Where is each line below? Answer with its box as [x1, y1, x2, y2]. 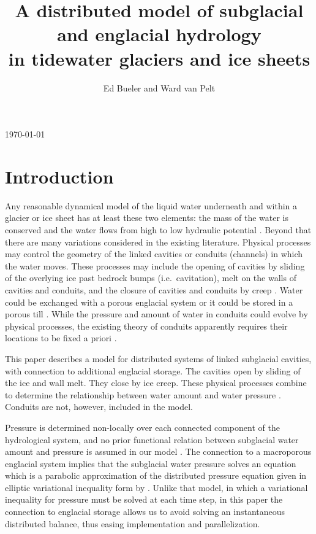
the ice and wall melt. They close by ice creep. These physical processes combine [5, 376, 307, 389]
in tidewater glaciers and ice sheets [8, 45, 310, 71]
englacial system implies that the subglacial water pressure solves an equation [5, 457, 296, 470]
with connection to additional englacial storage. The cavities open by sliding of [5, 364, 301, 377]
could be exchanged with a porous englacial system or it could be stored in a [5, 295, 293, 308]
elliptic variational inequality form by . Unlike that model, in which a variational [5, 481, 308, 493]
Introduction [5, 163, 114, 188]
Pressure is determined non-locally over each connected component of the [5, 420, 280, 433]
